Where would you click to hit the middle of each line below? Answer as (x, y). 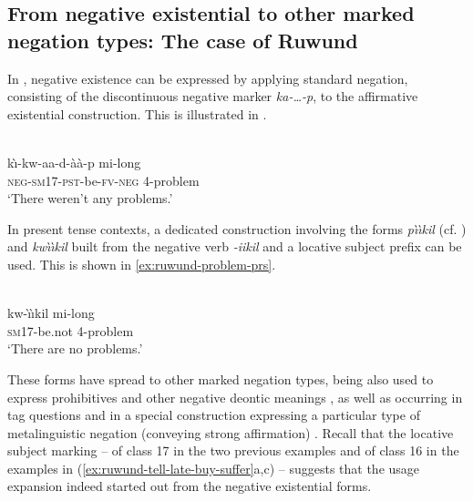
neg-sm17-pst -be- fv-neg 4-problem (103, 180)
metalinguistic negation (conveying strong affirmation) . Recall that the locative (231, 432)
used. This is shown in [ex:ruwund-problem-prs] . (142, 264)
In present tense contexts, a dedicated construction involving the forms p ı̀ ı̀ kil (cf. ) (237, 228)
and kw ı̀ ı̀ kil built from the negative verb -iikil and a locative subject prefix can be (235, 246)
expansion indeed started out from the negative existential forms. (190, 486)
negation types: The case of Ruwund (183, 40)
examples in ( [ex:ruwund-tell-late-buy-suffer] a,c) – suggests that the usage (214, 468)
